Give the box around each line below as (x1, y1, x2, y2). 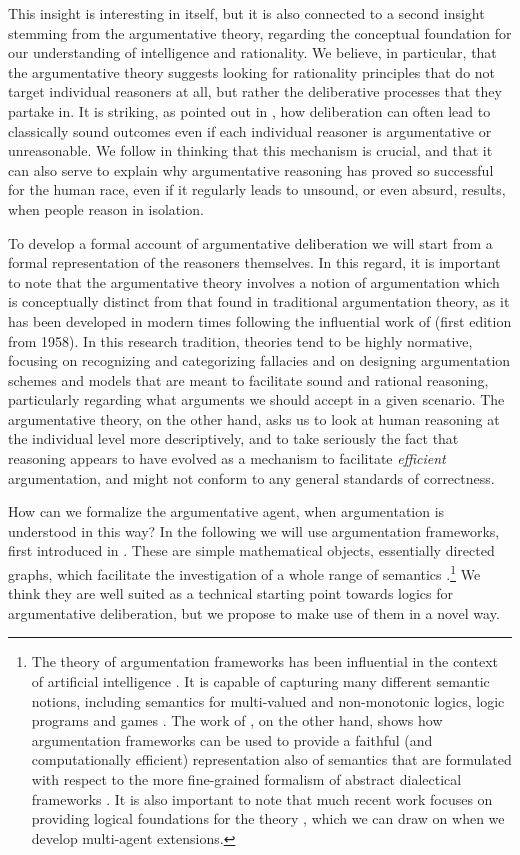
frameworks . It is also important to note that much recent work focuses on (31, 788, 493, 809)
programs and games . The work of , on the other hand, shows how (31, 710, 443, 731)
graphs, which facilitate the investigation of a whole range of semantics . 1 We (8, 561, 481, 584)
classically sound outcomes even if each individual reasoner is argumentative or (8, 120, 492, 141)
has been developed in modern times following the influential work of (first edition (8, 310, 512, 331)
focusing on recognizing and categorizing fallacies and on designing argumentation (8, 350, 511, 371)
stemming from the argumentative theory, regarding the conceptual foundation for (8, 22, 512, 43)
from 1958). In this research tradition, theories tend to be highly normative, (8, 330, 473, 351)
